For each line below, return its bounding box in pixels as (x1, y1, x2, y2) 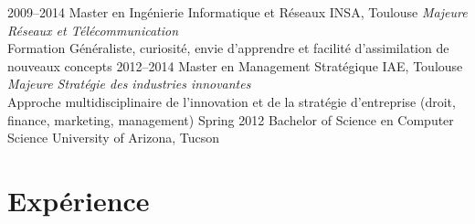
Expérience (7, 181, 150, 219)
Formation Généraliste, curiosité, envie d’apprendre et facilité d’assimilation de (7, 38, 449, 58)
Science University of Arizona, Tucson (7, 128, 220, 147)
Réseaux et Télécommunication (7, 20, 179, 39)
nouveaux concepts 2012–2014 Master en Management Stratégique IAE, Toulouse (7, 56, 463, 75)
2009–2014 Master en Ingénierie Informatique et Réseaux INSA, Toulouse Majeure (7, 3, 468, 21)
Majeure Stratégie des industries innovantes (7, 74, 251, 93)
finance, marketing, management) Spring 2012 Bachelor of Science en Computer (7, 110, 454, 129)
